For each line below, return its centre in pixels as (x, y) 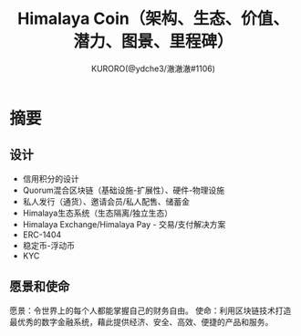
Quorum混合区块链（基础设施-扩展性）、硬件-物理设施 (124, 190)
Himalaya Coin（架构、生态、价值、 (153, 19)
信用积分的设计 (51, 178)
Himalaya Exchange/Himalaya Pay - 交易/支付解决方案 (124, 224)
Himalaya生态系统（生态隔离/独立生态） (98, 213)
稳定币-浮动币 (49, 245)
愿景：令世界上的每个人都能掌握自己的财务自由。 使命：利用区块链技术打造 (150, 310)
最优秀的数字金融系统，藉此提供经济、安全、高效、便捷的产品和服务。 (141, 321)
